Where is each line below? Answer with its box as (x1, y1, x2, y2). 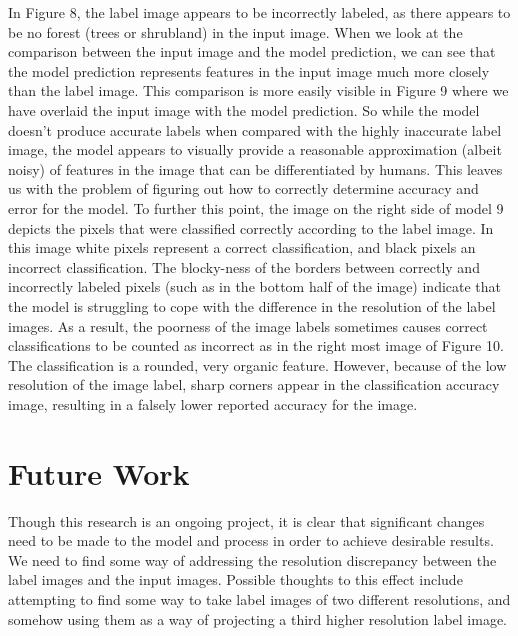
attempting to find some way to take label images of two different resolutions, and (8, 588, 511, 609)
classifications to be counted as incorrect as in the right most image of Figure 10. (8, 335, 504, 356)
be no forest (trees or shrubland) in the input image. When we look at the (8, 21, 463, 42)
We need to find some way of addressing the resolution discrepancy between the (8, 549, 497, 570)
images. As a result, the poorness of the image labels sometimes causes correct (8, 315, 488, 336)
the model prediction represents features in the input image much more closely (8, 60, 490, 81)
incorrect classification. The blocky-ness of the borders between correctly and (8, 256, 480, 277)
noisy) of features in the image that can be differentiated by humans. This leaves (8, 158, 503, 179)
